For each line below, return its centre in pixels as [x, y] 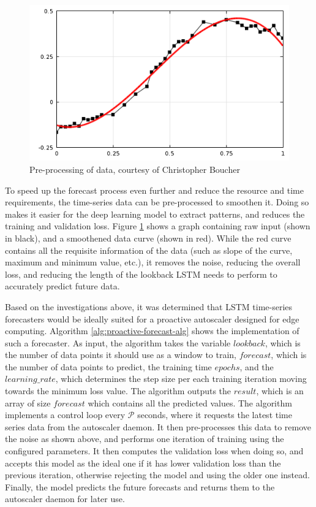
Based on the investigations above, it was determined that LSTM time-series [149, 306]
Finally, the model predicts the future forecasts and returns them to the [140, 486]
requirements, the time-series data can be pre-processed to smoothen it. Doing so [157, 202]
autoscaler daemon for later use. [65, 499]
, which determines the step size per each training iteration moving [181, 379]
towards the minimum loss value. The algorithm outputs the [118, 391]
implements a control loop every [65, 415]
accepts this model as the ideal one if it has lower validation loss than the [143, 463]
